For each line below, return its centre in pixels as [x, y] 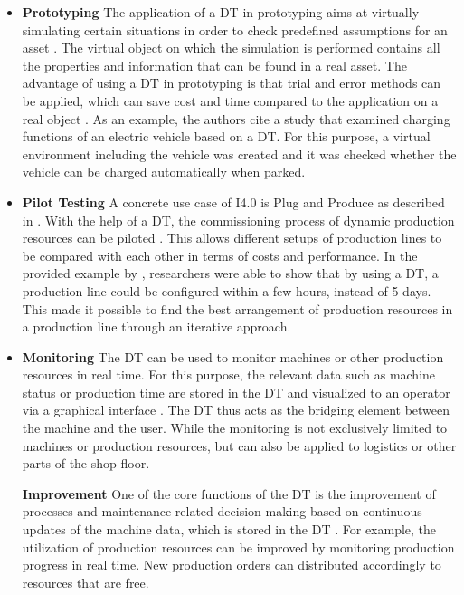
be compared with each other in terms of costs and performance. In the [220, 255]
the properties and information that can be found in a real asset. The [214, 65]
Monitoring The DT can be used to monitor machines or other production [233, 356]
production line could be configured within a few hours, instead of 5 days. [227, 290]
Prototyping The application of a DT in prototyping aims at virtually [221, 12]
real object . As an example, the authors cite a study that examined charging [236, 118]
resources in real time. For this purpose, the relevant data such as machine [229, 374]
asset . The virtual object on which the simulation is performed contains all [231, 48]
